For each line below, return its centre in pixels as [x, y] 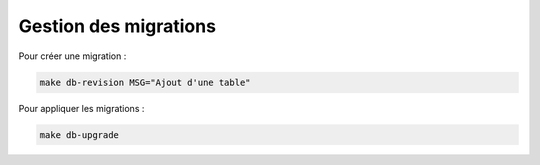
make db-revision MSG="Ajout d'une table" [145, 82]
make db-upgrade [79, 134]
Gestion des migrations [117, 26]
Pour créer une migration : [72, 56]
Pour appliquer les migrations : [81, 108]
